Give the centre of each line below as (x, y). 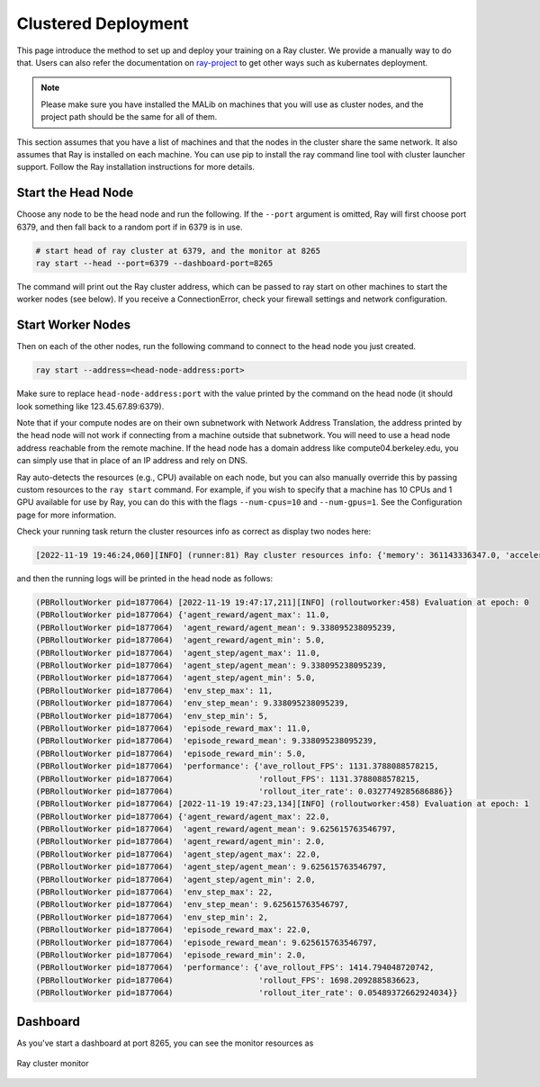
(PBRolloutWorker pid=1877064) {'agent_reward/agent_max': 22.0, (183, 816)
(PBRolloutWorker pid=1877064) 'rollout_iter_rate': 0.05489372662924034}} (247, 993)
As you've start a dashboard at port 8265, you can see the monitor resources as (165, 1043)
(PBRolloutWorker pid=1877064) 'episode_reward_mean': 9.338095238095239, (207, 741)
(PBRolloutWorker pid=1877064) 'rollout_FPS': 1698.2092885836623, (228, 980)
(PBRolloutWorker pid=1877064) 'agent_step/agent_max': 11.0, (178, 653)
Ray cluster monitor (53, 1064)
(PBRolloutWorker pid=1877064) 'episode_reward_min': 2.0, (171, 955)
